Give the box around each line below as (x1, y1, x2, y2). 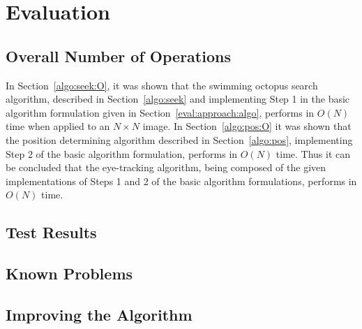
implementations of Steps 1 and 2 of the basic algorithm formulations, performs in (6, 173, 357, 188)
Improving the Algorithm (6, 303, 193, 325)
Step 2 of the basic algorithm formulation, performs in (6, 146, 238, 161)
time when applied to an (6, 119, 110, 133)
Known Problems (6, 263, 133, 284)
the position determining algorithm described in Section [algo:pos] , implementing (6, 132, 353, 147)
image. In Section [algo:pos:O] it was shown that (142, 119, 352, 133)
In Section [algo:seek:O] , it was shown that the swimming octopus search (6, 78, 318, 92)
